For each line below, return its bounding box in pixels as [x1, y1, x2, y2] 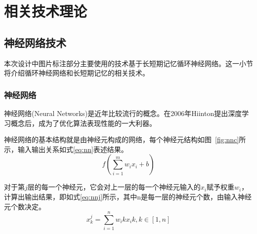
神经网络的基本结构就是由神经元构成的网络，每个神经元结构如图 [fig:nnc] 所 [4, 134, 246, 145]
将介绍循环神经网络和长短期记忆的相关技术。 [4, 68, 149, 78]
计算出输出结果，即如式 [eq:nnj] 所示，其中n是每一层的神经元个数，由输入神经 [4, 191, 252, 201]
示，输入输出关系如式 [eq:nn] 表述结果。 [4, 144, 128, 154]
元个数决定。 [4, 201, 45, 211]
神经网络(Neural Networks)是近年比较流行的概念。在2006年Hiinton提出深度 [4, 108, 242, 118]
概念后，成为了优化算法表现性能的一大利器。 [10, 117, 156, 128]
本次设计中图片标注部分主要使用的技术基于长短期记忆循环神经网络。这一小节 [4, 58, 253, 68]
